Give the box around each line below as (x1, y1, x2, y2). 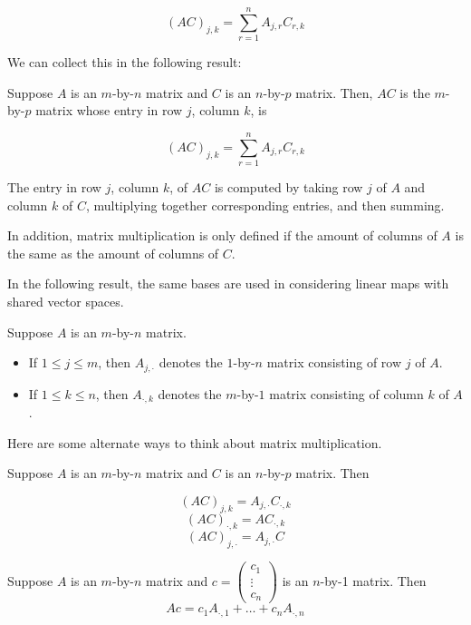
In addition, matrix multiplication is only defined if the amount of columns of (7, 226, 437, 245)
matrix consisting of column (269, 384, 424, 403)
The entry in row (7, 178, 101, 197)
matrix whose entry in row (35, 101, 183, 120)
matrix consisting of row (266, 353, 402, 372)
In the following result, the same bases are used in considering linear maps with (7, 274, 449, 293)
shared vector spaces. (7, 292, 124, 310)
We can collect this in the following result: (7, 53, 242, 72)
